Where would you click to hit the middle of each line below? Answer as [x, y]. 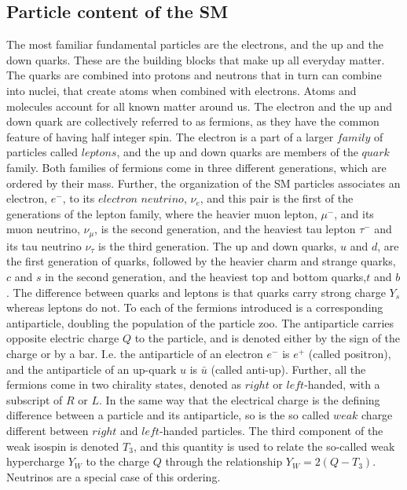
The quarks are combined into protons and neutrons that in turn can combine [194, 75]
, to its [79, 198]
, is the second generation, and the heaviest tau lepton [225, 229]
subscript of [35, 399]
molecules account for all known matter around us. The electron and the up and [200, 106]
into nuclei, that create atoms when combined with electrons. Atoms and [181, 90]
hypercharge [35, 461]
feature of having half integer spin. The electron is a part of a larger [170, 136]
